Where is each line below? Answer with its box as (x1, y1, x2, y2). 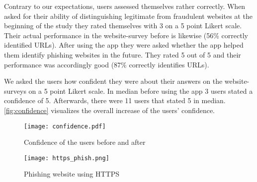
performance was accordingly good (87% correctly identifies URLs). (4, 59, 209, 69)
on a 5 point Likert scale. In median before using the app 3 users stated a (28, 85, 253, 96)
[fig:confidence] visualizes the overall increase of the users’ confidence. (4, 105, 215, 115)
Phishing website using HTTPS (24, 169, 119, 179)
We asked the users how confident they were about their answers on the (4, 76, 223, 86)
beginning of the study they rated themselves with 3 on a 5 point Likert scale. (4, 20, 242, 31)
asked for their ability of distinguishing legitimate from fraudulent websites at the (4, 10, 253, 21)
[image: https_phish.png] (24, 154, 109, 162)
